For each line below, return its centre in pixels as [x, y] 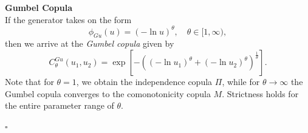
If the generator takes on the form [68, 19]
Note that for [29, 82]
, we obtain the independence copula [144, 82]
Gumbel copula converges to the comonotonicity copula [108, 93]
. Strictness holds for [260, 93]
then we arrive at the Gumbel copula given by [90, 43]
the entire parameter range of [60, 105]
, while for [241, 82]
